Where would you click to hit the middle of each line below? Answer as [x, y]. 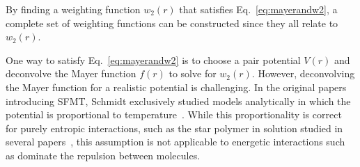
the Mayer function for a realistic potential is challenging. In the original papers [176, 87]
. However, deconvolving [303, 73]
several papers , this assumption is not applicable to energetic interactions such [175, 142]
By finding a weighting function [73, 9]
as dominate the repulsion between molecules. [103, 155]
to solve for [193, 73]
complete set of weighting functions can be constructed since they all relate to [172, 23]
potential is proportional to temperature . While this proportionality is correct [174, 114]
